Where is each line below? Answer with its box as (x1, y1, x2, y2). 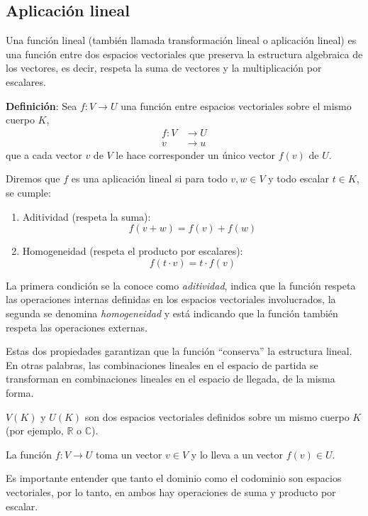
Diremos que (6, 171, 60, 186)
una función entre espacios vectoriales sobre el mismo (121, 98, 352, 113)
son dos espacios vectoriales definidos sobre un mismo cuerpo (84, 409, 350, 424)
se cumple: (6, 185, 51, 200)
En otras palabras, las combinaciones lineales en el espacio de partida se (6, 357, 318, 372)
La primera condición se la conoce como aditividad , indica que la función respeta (6, 278, 356, 292)
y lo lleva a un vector (191, 446, 283, 461)
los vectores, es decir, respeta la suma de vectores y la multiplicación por (6, 60, 322, 75)
